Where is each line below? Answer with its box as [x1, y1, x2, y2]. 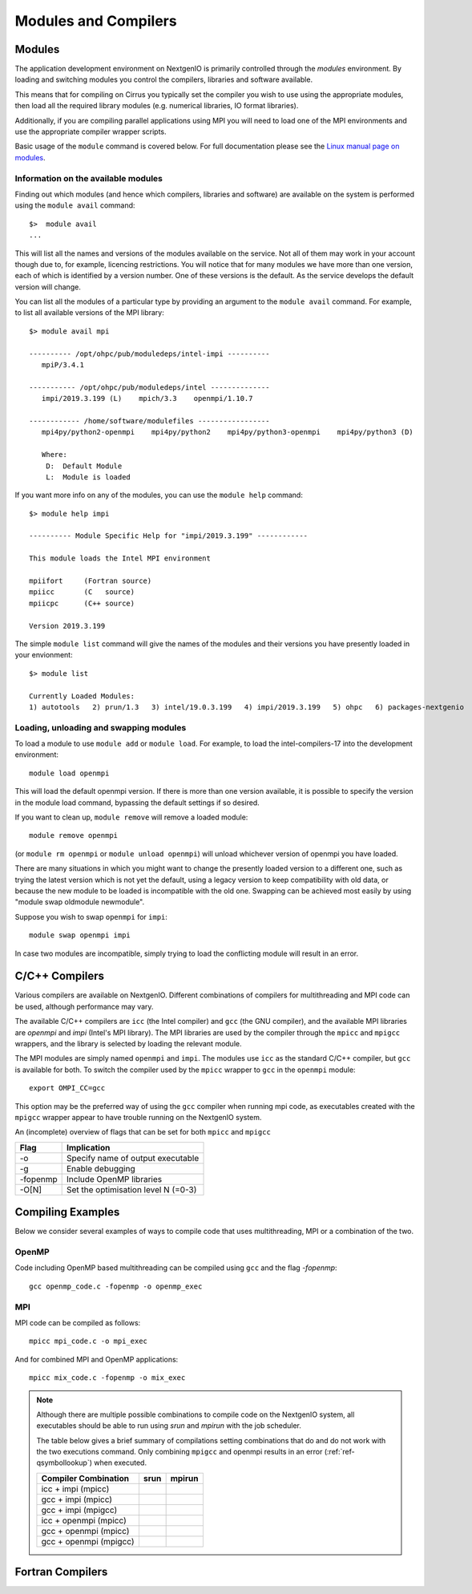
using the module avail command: [14, 200, 135, 210]
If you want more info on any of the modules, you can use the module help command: [14, 490, 304, 500]
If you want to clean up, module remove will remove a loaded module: [14, 812, 248, 822]
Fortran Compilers [14, 1565, 108, 1579]
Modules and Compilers [14, 12, 177, 30]
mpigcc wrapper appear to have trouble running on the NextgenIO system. [14, 1112, 262, 1122]
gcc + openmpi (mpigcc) [41, 1535, 135, 1547]
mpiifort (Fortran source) [29, 577, 152, 585]
